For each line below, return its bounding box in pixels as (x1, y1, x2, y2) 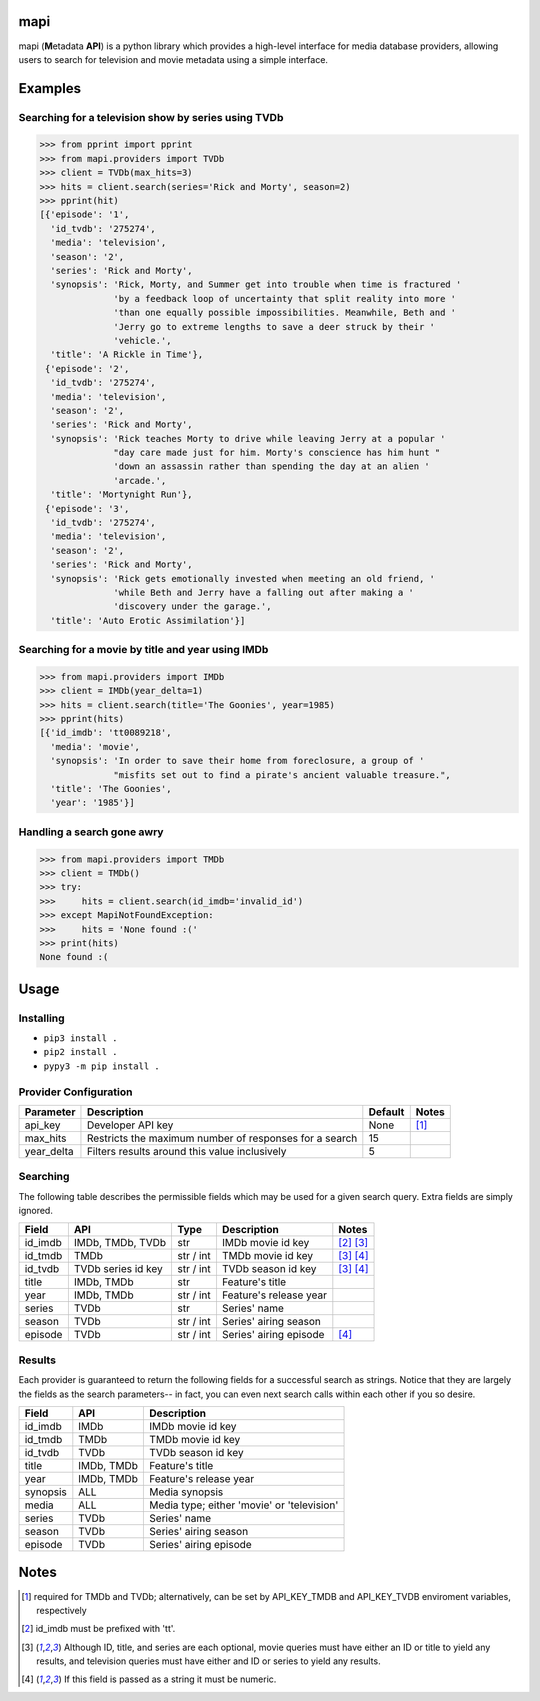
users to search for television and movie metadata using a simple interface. (18, 53, 329, 65)
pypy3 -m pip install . (43, 1060, 160, 1072)
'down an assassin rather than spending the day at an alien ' (113, 461, 430, 472)
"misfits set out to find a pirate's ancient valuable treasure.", (113, 769, 452, 780)
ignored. (18, 1205, 54, 1217)
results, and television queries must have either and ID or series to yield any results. (36, 1655, 381, 1667)
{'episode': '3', (45, 503, 130, 514)
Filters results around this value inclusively (86, 1144, 287, 1158)
